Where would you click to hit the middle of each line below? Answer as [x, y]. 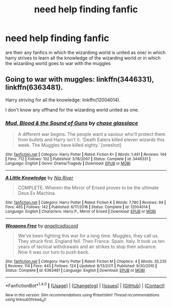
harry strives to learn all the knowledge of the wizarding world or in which [83, 58]
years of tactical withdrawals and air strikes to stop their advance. [87, 247]
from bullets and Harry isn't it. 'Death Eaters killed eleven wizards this [91, 140]
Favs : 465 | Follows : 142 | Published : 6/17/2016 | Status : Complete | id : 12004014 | [78, 207]
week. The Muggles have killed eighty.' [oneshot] [70, 145]
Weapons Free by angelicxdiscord [42, 226]
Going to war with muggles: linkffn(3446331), [80, 80]
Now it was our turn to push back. [53, 252]
